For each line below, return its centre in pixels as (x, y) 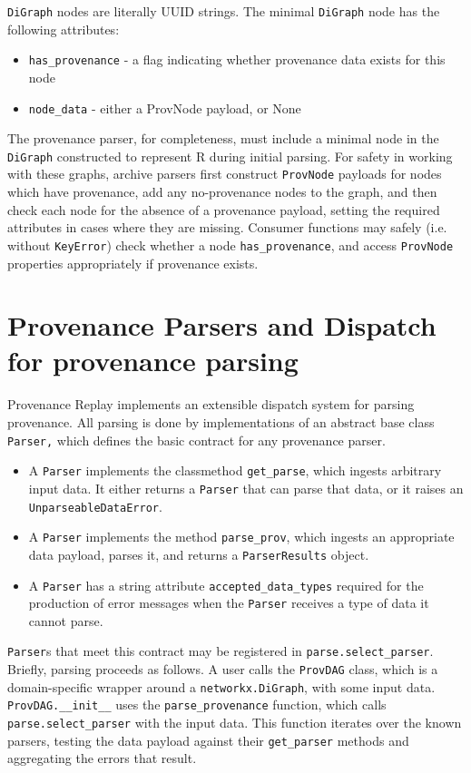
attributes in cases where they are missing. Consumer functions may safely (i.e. (227, 227)
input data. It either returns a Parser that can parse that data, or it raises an (246, 488)
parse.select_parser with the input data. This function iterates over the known (235, 723)
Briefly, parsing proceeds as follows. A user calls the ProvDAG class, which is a (223, 669)
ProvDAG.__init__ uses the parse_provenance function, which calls (197, 705)
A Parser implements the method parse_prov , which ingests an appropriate (241, 537)
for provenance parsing (153, 361)
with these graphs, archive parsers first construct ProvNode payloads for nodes (225, 174)
